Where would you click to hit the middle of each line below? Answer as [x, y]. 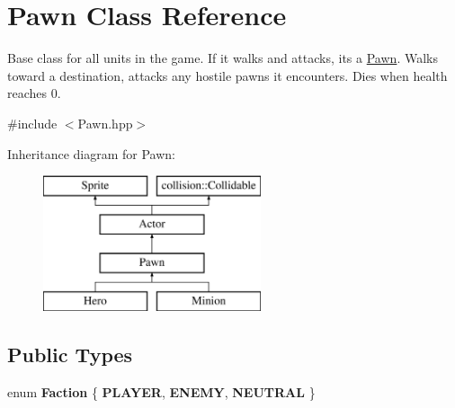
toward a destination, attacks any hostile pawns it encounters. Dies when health [227, 75]
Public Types [70, 355]
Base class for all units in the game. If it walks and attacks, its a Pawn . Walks [223, 58]
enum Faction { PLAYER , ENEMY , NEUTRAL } [161, 392]
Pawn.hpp [105, 123]
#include [32, 123]
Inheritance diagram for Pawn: [91, 153]
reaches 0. [34, 93]
